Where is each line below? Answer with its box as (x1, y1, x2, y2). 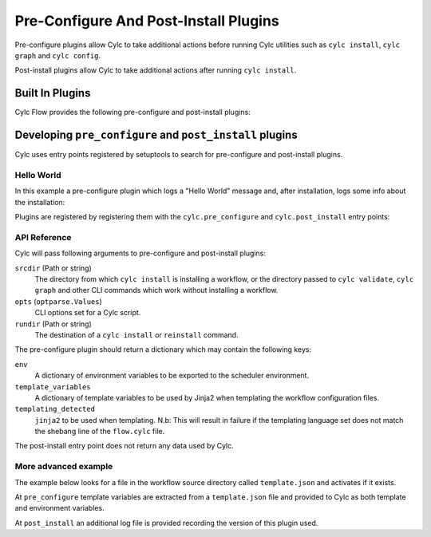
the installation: (14, 197, 65, 207)
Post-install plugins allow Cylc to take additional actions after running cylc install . (14, 65, 297, 75)
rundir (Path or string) (14, 319, 92, 329)
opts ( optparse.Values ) (14, 296, 103, 306)
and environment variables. (14, 503, 105, 513)
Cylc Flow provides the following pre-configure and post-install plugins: (14, 108, 251, 117)
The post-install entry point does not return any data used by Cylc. (14, 441, 235, 451)
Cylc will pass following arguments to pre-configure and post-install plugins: (14, 248, 267, 259)
